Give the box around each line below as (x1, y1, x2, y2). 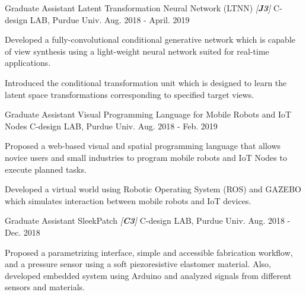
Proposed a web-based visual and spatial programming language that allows (5, 139, 281, 152)
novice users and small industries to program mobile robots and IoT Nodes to (5, 151, 287, 163)
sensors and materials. (5, 281, 85, 293)
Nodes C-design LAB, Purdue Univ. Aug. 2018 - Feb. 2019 (5, 119, 218, 132)
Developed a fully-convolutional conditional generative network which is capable (5, 33, 295, 46)
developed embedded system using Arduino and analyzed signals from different (5, 269, 292, 281)
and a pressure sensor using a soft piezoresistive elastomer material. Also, (5, 258, 271, 270)
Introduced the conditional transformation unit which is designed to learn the (5, 76, 287, 88)
